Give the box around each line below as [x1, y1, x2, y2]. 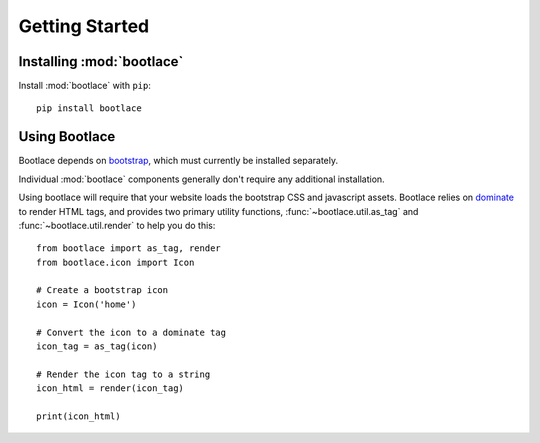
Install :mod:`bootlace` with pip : [18, 80, 152, 92]
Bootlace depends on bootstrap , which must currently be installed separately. [18, 155, 339, 167]
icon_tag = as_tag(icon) [36, 341, 158, 352]
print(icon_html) [36, 411, 121, 422]
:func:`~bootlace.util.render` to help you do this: [18, 219, 216, 231]
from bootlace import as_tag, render [36, 243, 222, 254]
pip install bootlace [36, 103, 142, 114]
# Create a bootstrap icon [36, 285, 169, 296]
